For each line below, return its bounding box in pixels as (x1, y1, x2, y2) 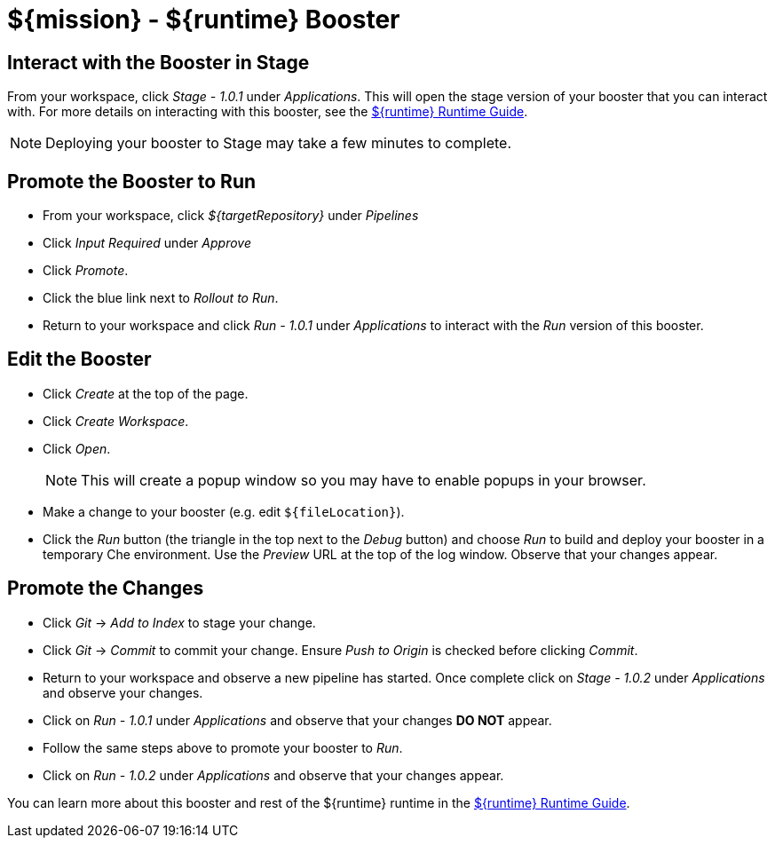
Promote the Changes (7, 577, 204, 600)
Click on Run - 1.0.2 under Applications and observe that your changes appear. (43, 767, 504, 783)
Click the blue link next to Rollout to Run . (43, 290, 279, 306)
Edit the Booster (7, 348, 152, 371)
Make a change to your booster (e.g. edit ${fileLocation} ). (43, 503, 405, 519)
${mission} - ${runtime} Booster (7, 4, 400, 35)
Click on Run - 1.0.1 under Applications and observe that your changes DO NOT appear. (43, 712, 552, 728)
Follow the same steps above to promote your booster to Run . (43, 739, 403, 755)
